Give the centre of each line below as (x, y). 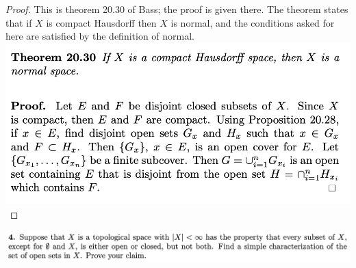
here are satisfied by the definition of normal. (100, 36)
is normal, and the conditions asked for (253, 22)
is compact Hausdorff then (101, 22)
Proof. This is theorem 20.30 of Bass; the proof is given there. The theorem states (177, 9)
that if (19, 22)
